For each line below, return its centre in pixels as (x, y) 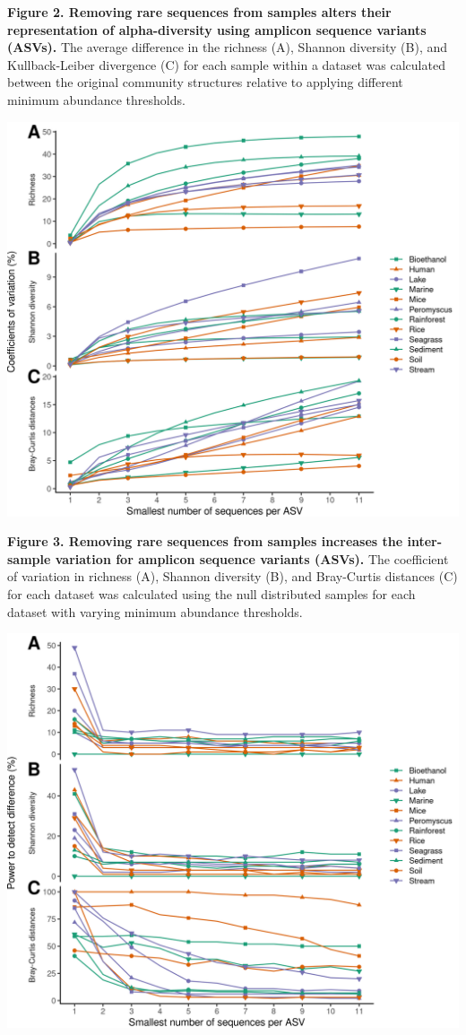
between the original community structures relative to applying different (205, 82)
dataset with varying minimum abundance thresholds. (155, 611)
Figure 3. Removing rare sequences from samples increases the (205, 541)
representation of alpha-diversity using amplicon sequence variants (217, 29)
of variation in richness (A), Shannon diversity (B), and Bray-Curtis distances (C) (233, 576)
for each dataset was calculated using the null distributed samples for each (211, 593)
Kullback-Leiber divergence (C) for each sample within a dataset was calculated (226, 64)
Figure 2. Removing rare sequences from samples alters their (199, 12)
